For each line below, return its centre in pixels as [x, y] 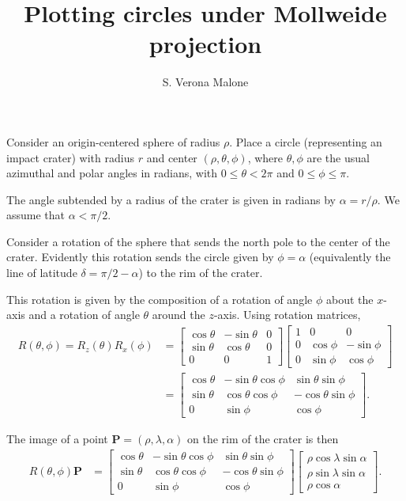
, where [265, 157]
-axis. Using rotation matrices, [287, 315]
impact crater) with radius [70, 157]
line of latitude [42, 273]
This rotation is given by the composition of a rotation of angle [160, 299]
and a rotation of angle [84, 315]
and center [172, 157]
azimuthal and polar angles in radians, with [112, 173]
